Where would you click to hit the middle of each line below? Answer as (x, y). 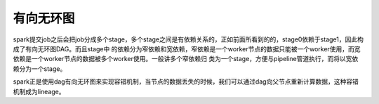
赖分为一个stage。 (40, 69)
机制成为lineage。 (39, 91)
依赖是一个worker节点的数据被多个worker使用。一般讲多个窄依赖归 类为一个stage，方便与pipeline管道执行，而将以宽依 (186, 59)
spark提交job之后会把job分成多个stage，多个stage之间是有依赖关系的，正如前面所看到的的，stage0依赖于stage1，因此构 (188, 39)
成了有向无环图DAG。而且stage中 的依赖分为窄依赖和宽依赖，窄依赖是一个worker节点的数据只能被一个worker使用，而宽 (187, 48)
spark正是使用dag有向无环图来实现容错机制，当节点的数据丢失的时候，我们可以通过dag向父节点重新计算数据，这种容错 (186, 82)
